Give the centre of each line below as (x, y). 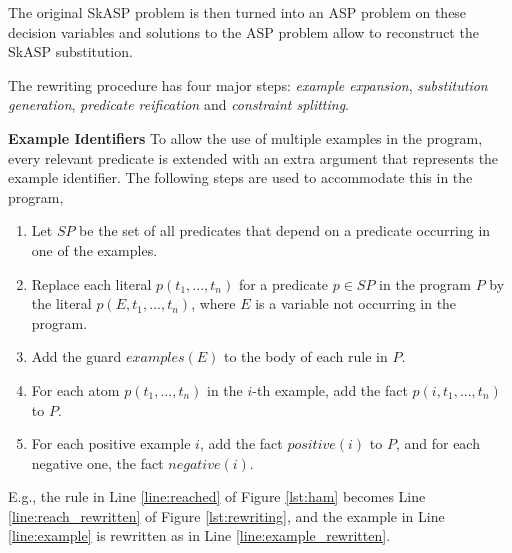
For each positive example (111, 443)
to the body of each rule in (305, 356)
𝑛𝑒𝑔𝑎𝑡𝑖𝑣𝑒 (194, 464)
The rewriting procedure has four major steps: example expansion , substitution (248, 84)
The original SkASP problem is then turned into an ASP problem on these (237, 12)
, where (213, 303)
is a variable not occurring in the (356, 303)
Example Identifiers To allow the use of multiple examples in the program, (245, 137)
